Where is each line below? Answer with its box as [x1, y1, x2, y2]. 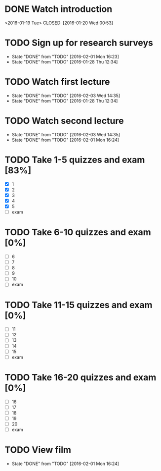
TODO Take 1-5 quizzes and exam [4, 154, 145, 165]
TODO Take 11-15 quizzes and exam [4, 299, 153, 311]
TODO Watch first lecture [4, 76, 110, 88]
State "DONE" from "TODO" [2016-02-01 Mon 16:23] [11, 53, 120, 59]
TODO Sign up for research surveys [4, 37, 154, 49]
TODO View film [4, 444, 72, 456]
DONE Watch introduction [4, 3, 113, 15]
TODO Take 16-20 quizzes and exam [4, 371, 157, 383]
